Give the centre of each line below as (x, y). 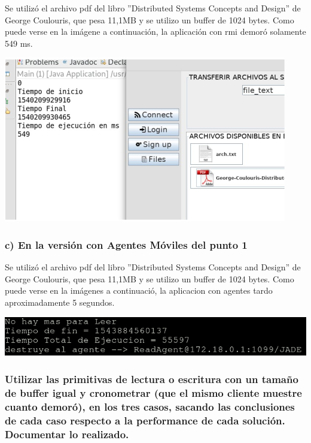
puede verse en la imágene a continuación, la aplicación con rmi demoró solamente (155, 31)
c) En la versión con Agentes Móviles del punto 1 (126, 244)
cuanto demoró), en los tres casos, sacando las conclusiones (150, 406)
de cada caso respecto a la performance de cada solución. (145, 420)
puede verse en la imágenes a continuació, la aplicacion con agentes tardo (139, 290)
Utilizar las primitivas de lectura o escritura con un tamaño (152, 379)
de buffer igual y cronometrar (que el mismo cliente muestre (153, 392)
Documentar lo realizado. (67, 434)
